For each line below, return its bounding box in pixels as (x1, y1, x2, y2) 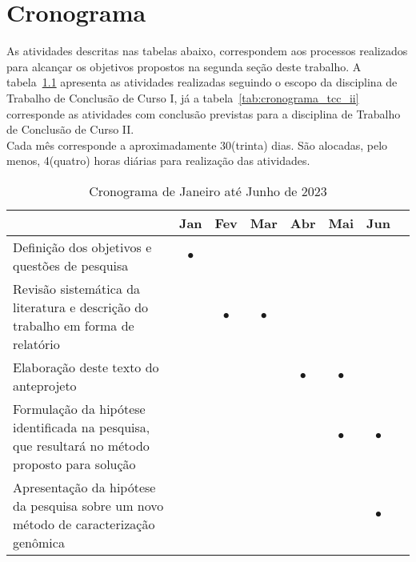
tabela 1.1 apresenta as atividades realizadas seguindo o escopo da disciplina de (6, 74, 398, 90)
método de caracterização (13, 514, 155, 533)
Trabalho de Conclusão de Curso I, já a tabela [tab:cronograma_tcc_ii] (6, 89, 359, 106)
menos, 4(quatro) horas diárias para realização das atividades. (6, 152, 310, 169)
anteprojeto (13, 375, 77, 395)
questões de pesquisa (13, 255, 129, 275)
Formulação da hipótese (13, 399, 146, 418)
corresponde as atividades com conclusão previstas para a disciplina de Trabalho (6, 105, 401, 122)
